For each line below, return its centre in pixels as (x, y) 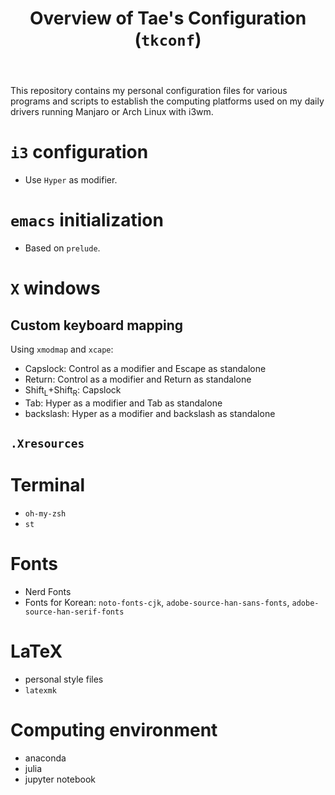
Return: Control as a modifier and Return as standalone (138, 379)
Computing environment (114, 730)
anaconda (45, 758)
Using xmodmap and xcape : (62, 349)
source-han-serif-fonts (74, 612)
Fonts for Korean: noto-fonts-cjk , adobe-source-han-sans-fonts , (157, 603)
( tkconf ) (168, 39)
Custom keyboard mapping (97, 325)
